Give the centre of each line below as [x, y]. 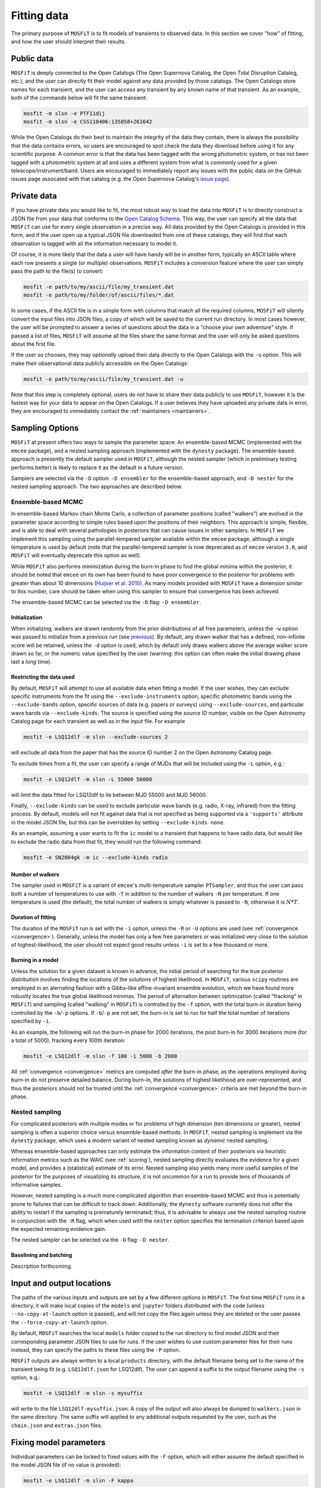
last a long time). [31, 662]
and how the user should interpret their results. [68, 41]
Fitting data [40, 15]
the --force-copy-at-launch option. [59, 1322]
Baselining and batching [42, 1255]
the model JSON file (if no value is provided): [66, 1465]
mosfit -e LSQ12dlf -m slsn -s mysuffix [83, 1393]
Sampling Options [45, 428]
